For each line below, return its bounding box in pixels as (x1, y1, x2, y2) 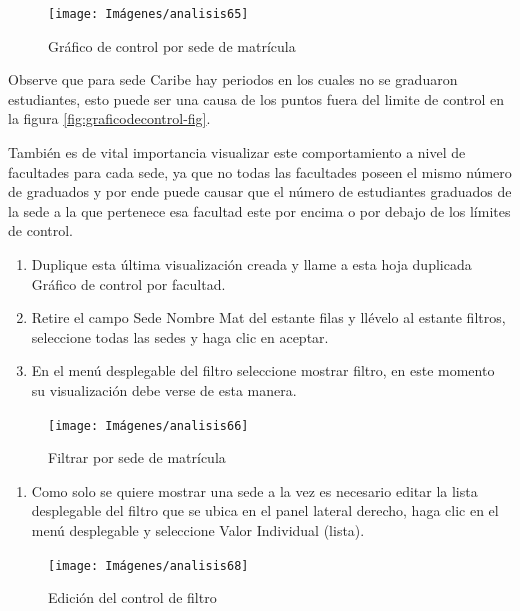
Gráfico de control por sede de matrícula (48, 35, 296, 56)
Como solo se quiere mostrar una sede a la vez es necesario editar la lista (31, 480, 478, 501)
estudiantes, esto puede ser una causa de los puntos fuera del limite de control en (8, 88, 505, 109)
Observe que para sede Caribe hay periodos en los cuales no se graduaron (8, 69, 458, 90)
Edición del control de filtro (48, 587, 217, 608)
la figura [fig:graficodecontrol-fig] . (8, 108, 211, 129)
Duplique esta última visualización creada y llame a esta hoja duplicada (31, 254, 472, 274)
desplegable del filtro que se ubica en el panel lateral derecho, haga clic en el (31, 500, 499, 521)
